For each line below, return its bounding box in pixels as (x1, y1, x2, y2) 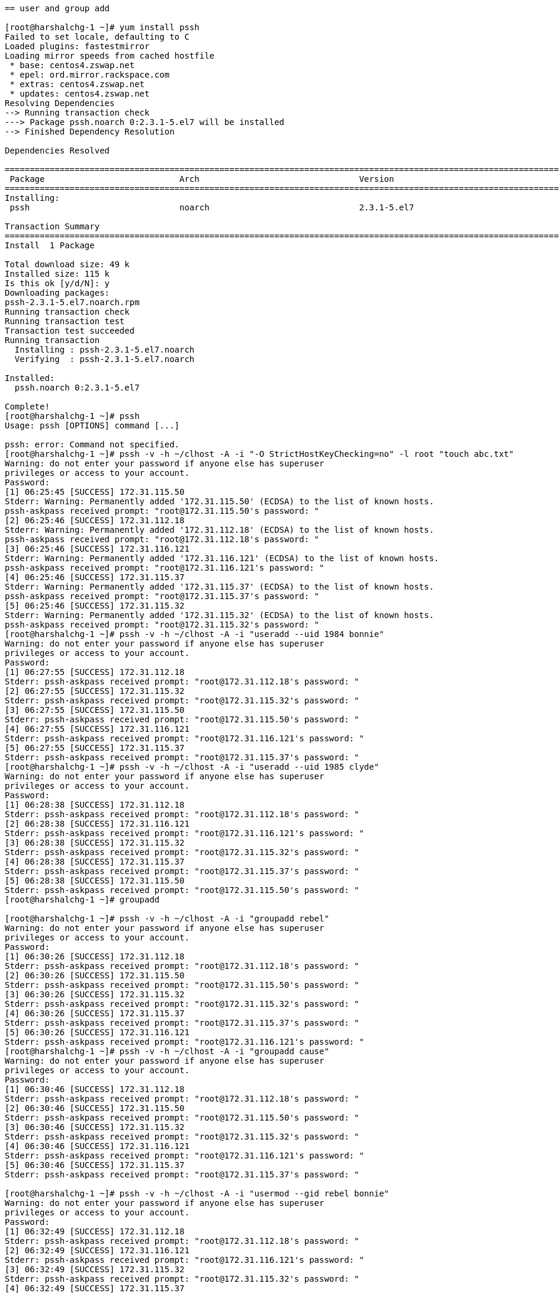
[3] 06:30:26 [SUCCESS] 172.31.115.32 (5, 990, 185, 999)
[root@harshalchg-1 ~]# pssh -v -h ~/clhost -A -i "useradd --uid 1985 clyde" (5, 762, 380, 772)
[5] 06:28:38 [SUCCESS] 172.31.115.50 (5, 876, 185, 885)
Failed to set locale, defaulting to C (5, 32, 189, 41)
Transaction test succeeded (5, 326, 135, 335)
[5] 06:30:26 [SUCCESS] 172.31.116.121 (5, 1028, 189, 1037)
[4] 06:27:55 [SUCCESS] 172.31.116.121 (5, 724, 189, 734)
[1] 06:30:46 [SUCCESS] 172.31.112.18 (5, 1084, 185, 1094)
